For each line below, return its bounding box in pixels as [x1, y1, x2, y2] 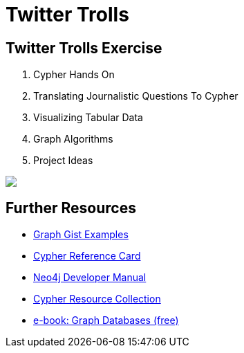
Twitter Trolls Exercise [6, 39, 162, 57]
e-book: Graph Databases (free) [33, 314, 179, 327]
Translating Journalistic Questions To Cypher [33, 90, 238, 102]
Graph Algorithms [33, 133, 113, 145]
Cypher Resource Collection [33, 293, 161, 305]
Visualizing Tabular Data [33, 111, 143, 124]
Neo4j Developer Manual [33, 271, 147, 284]
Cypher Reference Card [33, 250, 141, 262]
